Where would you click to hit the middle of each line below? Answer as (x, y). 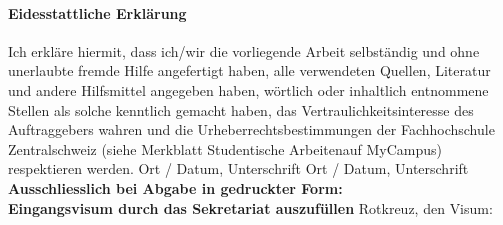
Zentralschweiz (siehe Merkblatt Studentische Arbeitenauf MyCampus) (225, 148)
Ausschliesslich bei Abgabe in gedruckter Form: (175, 187)
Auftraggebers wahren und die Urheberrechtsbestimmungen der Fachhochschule (251, 129)
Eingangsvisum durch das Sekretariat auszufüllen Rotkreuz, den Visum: (250, 207)
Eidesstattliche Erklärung (97, 12)
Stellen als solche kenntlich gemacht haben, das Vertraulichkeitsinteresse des (241, 109)
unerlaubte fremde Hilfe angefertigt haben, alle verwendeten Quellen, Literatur (249, 70)
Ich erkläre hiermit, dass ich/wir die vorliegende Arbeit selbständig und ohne (244, 50)
